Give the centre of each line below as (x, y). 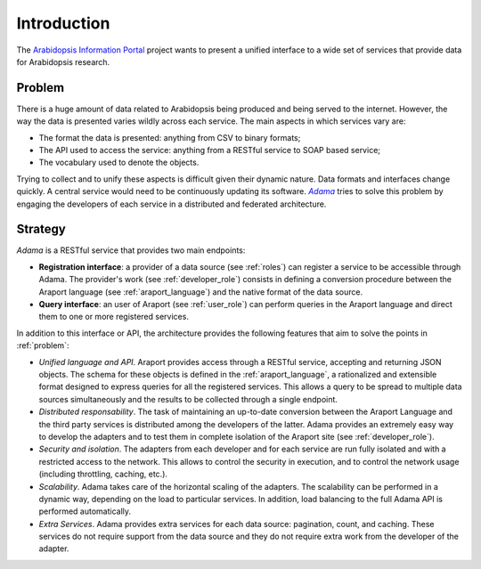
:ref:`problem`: (43, 345)
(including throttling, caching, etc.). (103, 474)
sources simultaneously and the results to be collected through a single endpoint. (188, 399)
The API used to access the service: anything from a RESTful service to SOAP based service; (210, 150)
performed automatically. (85, 511)
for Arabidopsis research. (63, 61)
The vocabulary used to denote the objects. (119, 163)
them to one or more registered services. (114, 317)
